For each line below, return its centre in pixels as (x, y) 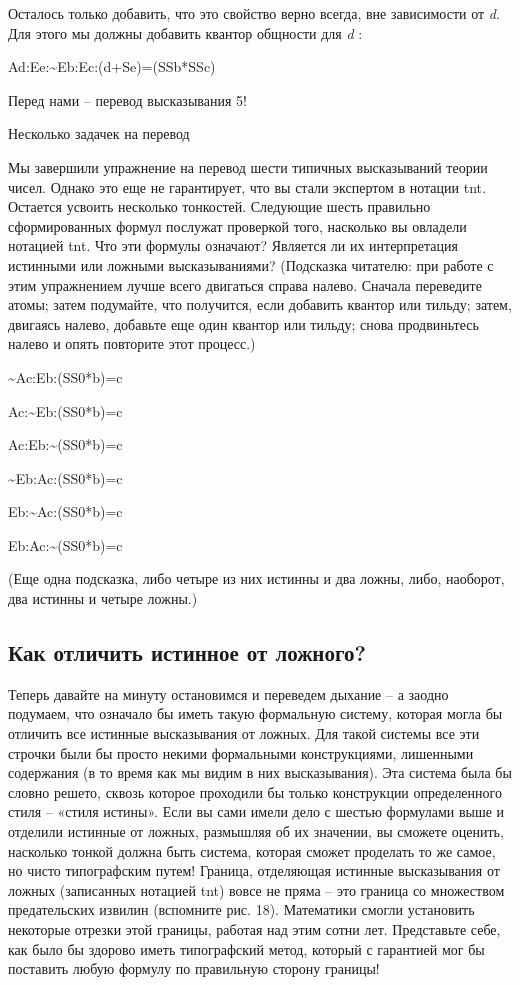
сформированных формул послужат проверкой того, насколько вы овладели (237, 225)
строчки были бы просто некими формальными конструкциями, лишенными (241, 752)
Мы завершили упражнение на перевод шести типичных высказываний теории (248, 166)
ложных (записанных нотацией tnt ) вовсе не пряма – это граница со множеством (256, 889)
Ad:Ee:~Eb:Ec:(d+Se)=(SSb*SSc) (112, 66)
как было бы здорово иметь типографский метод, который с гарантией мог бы (246, 948)
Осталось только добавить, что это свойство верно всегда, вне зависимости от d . (254, 13)
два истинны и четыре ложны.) (103, 598)
